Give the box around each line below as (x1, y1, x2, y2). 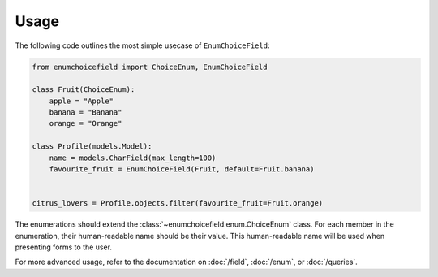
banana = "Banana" (49, 108, 122, 117)
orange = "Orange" (49, 119, 122, 128)
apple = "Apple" (49, 96, 114, 106)
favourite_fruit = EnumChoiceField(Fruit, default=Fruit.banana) (49, 165, 315, 174)
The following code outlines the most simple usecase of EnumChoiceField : (15, 41, 270, 50)
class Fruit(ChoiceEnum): (32, 85, 135, 94)
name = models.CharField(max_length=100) (49, 153, 217, 162)
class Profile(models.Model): (32, 142, 152, 151)
